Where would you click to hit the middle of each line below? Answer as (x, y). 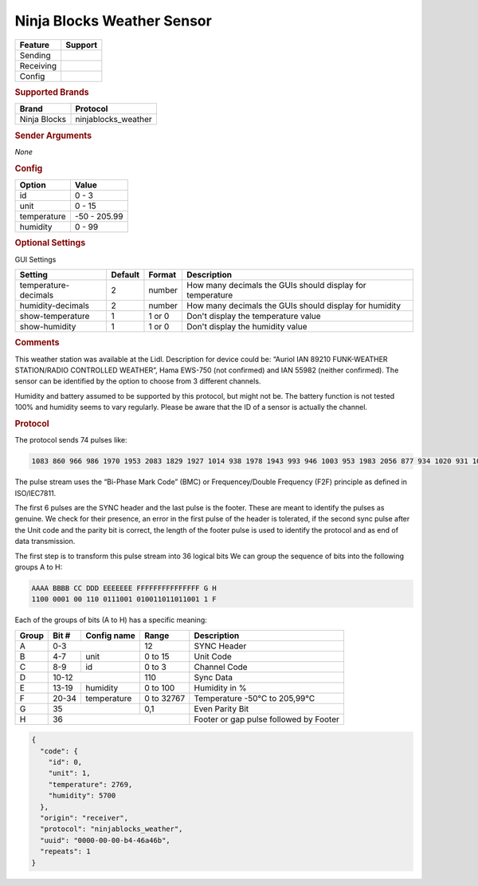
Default (125, 274)
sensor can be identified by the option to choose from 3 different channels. (138, 381)
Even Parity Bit (221, 708)
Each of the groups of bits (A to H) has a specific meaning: (111, 620)
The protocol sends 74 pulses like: (71, 440)
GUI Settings (35, 259)
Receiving (38, 65)
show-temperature (55, 316)
